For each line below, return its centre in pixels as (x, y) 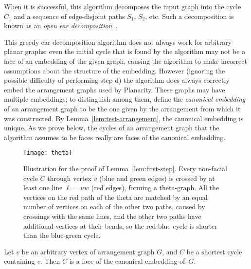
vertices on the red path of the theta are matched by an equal (116, 197)
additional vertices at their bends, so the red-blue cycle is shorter (120, 225)
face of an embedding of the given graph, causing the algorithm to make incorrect (125, 61)
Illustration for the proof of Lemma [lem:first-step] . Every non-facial (125, 168)
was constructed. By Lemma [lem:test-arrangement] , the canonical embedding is (124, 118)
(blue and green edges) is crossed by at (157, 178)
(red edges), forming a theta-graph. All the (155, 188)
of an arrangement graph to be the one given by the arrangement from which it (122, 108)
